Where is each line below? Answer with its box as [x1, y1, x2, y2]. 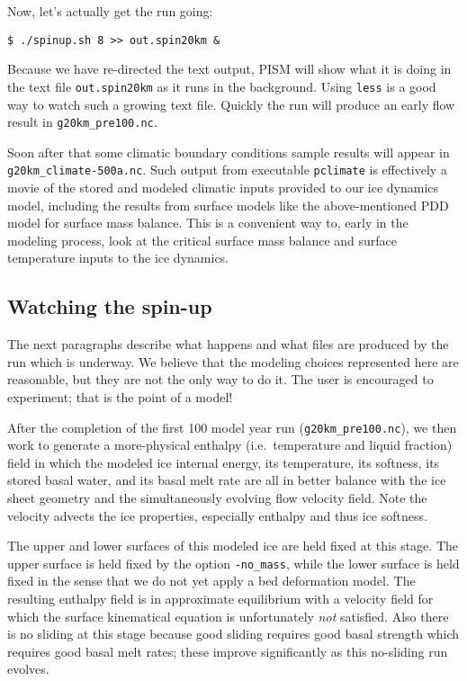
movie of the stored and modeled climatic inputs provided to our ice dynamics [7, 178, 439, 196]
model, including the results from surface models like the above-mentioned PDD [7, 195, 449, 214]
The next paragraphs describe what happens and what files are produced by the [7, 335, 449, 354]
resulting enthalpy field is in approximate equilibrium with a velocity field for [7, 589, 434, 608]
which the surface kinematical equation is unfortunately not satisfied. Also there [7, 606, 449, 625]
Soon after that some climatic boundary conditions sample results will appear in [7, 142, 450, 161]
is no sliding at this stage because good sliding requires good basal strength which [7, 624, 460, 643]
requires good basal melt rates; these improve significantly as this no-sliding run [7, 641, 448, 660]
